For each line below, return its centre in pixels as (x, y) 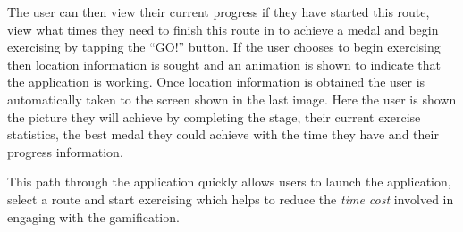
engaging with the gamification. (93, 216)
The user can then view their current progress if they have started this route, (219, 12)
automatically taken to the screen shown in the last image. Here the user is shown (232, 99)
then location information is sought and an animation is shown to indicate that (224, 64)
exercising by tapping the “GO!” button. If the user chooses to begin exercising (224, 47)
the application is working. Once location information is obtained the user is (216, 82)
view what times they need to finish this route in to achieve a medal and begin (223, 29)
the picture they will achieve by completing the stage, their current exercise (214, 116)
